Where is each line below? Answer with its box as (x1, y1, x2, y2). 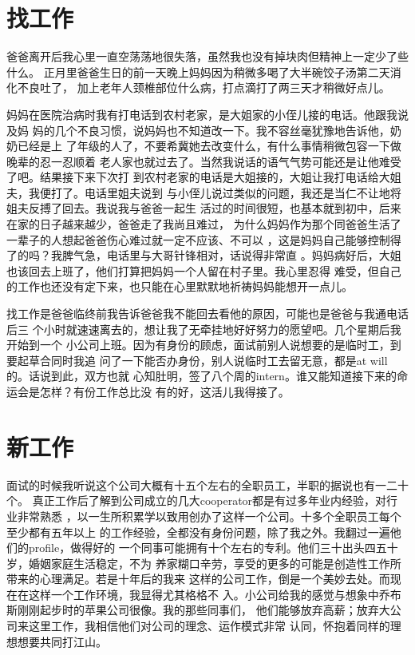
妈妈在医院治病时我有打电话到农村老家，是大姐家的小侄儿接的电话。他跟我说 (6, 105, 409, 122)
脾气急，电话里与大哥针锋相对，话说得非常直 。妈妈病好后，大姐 (61, 247, 401, 264)
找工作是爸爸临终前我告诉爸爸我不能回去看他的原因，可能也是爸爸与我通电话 (6, 305, 409, 322)
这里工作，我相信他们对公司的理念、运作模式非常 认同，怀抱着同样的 (28, 617, 390, 634)
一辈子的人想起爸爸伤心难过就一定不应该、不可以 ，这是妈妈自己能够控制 (6, 231, 390, 248)
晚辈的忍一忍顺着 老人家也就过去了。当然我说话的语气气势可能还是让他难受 (6, 153, 401, 169)
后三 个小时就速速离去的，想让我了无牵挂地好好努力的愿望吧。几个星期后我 (6, 320, 401, 337)
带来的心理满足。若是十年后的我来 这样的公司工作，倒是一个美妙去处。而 (6, 570, 390, 587)
